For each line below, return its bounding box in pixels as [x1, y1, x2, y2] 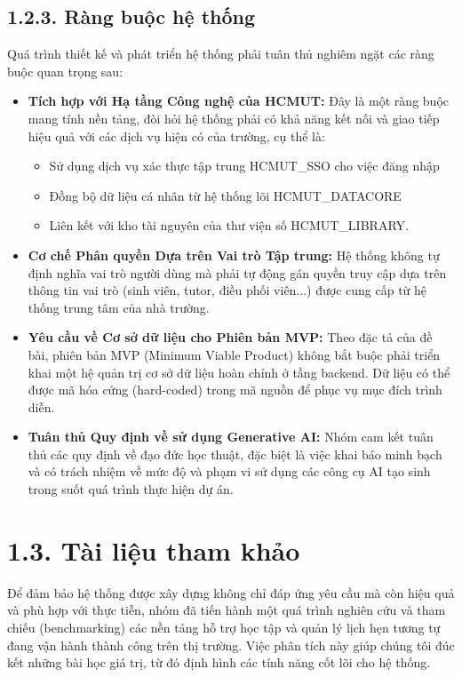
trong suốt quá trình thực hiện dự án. [28, 480, 234, 498]
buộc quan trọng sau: [7, 61, 123, 80]
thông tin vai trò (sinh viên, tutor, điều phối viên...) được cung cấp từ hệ [28, 281, 427, 299]
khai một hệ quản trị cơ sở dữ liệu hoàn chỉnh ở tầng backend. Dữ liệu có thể [28, 362, 450, 381]
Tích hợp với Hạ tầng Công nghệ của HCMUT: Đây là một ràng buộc [28, 92, 449, 110]
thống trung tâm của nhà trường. [28, 298, 210, 316]
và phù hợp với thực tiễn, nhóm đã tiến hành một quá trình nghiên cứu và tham [7, 601, 446, 619]
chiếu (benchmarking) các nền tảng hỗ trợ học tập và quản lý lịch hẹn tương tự [7, 617, 441, 636]
